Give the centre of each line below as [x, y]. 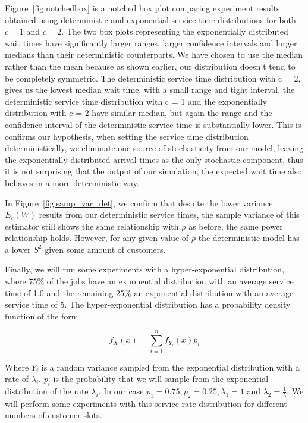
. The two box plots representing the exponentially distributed [175, 31]
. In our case [121, 391]
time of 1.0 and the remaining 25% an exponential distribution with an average [149, 292]
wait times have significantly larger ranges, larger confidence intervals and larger [151, 43]
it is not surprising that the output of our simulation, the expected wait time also [153, 171]
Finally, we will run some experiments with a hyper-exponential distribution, [145, 269]
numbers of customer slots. [54, 415]
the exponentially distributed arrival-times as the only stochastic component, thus [154, 159]
